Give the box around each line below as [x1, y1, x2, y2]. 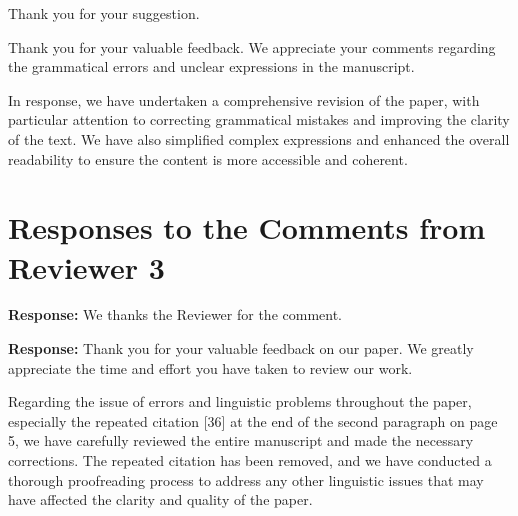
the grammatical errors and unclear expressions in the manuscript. [8, 56, 415, 77]
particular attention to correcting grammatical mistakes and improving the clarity [8, 109, 510, 130]
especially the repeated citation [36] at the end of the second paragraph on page [8, 410, 498, 431]
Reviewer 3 [8, 246, 165, 287]
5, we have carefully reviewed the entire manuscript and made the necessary [8, 430, 474, 451]
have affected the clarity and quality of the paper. [8, 489, 313, 510]
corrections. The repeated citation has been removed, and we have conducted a [8, 450, 492, 471]
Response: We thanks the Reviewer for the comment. [8, 304, 342, 325]
